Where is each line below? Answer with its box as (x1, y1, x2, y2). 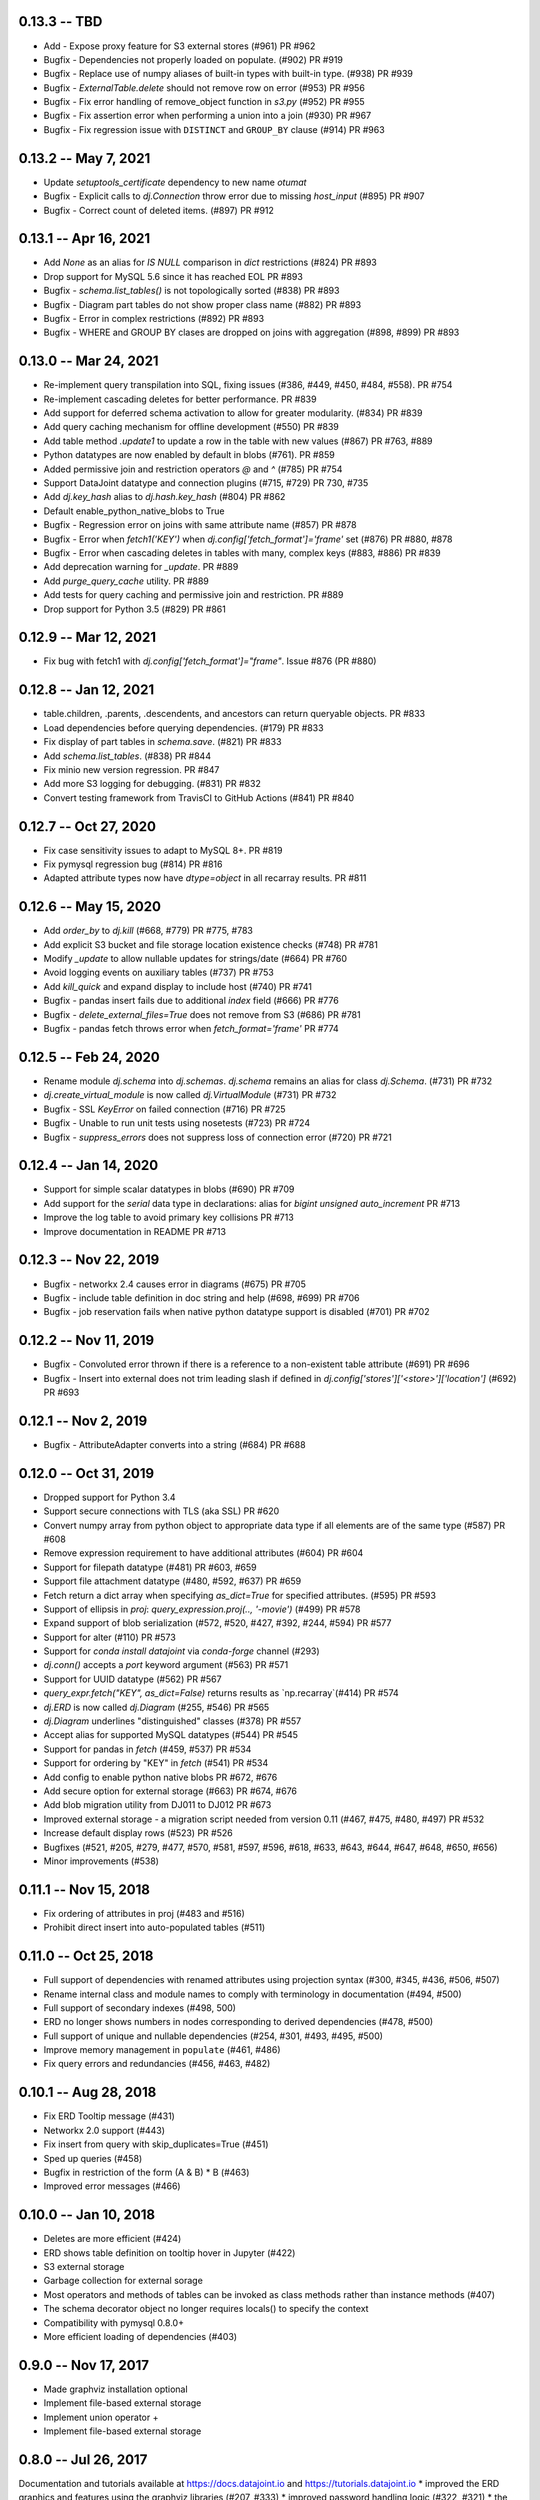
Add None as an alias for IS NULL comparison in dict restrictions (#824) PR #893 (43, 256, 377, 269)
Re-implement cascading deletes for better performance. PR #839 (43, 393, 317, 405)
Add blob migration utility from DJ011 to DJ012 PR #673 (43, 1799, 272, 1811)
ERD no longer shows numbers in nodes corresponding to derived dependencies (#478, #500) (43, 2016, 434, 2028)
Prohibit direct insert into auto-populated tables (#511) (43, 1921, 266, 1934)
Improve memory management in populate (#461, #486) (43, 2044, 281, 2056)
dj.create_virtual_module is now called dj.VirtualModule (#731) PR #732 (43, 1089, 337, 1101)
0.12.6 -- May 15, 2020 (18, 898, 162, 915)
